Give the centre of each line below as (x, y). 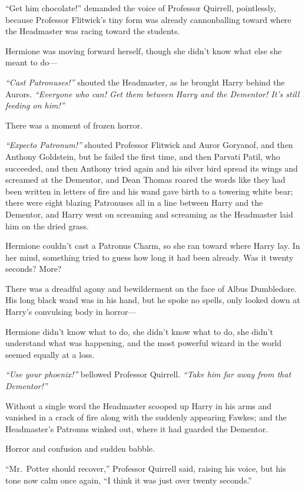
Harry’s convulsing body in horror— (71, 312)
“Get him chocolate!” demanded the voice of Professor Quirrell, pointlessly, (141, 8)
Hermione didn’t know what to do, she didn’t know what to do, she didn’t (139, 331)
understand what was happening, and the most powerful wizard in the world (144, 343)
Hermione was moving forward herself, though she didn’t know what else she (144, 50)
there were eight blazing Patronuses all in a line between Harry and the (134, 203)
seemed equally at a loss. (50, 354)
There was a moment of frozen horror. (74, 125)
